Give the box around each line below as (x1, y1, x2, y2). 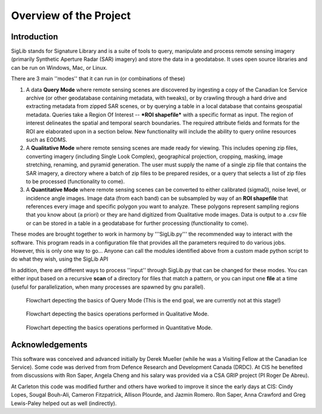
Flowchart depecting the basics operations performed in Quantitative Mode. (26, 324, 213, 331)
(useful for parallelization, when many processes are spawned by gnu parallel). (11, 283, 205, 291)
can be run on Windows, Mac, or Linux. (11, 64, 107, 71)
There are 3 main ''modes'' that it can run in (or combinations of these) (11, 75, 185, 82)
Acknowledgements (11, 339, 88, 350)
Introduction (11, 32, 58, 42)
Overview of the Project (11, 9, 131, 22)
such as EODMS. (26, 136, 67, 143)
